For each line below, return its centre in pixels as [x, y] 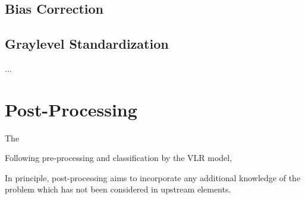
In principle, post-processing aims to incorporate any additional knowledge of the [153, 177]
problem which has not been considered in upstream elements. [118, 189]
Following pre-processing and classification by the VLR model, [119, 158]
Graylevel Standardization [87, 44]
